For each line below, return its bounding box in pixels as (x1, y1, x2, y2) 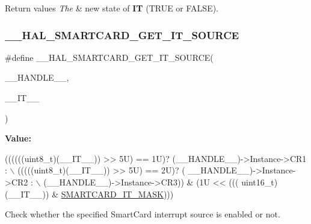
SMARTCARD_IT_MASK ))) (61, 187, 174, 200)
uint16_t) (241, 175, 278, 188)
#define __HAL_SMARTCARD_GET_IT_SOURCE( (5, 51, 214, 63)
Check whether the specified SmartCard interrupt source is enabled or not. (5, 208, 280, 220)
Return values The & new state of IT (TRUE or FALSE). (5, 2, 218, 14)
